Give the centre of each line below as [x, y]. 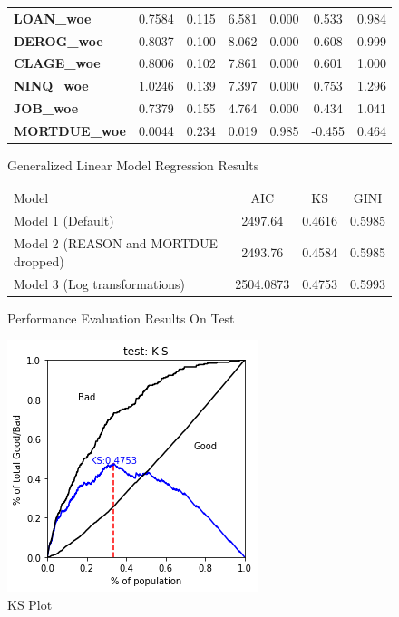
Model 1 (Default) [64, 221]
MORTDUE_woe [70, 130]
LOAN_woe [53, 18]
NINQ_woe [51, 86]
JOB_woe [46, 108]
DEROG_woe [58, 40]
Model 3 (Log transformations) [100, 283]
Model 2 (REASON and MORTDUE [116, 243]
